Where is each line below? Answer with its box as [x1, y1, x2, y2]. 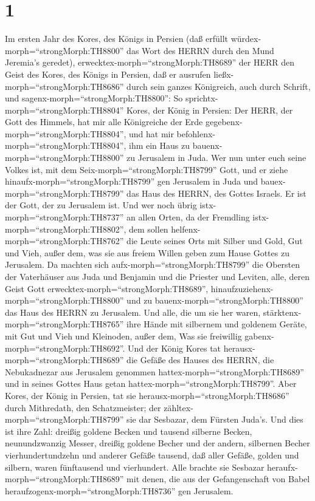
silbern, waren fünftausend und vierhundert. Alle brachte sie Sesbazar [5, 460, 265, 473]
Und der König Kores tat [128, 341, 221, 354]
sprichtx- [185, 92, 218, 104]
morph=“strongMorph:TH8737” [5, 211, 124, 223]
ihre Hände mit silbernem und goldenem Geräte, [126, 318, 307, 330]
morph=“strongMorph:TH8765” [5, 318, 124, 330]
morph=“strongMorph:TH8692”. [5, 341, 125, 354]
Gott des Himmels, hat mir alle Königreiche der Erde [5, 115, 203, 128]
